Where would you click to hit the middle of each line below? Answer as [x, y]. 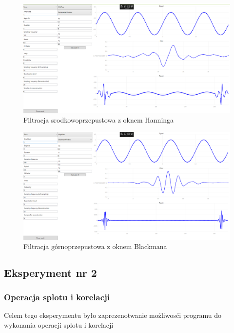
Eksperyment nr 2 [50, 273]
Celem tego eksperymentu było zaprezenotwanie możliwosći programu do [113, 315]
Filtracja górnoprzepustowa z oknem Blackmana [95, 246]
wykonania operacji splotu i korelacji [59, 324]
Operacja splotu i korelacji [57, 297]
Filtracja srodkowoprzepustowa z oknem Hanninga [99, 120]
